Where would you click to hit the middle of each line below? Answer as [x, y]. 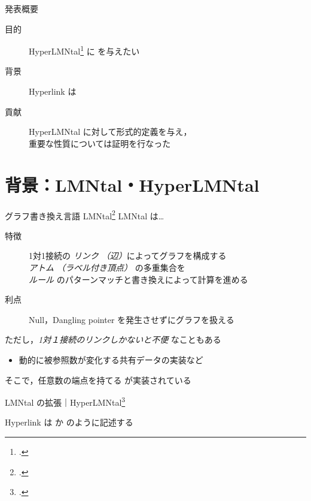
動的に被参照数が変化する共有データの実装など [111, 359]
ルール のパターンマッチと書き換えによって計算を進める [138, 279]
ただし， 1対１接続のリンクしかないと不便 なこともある [113, 339]
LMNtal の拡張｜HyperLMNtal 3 [65, 401]
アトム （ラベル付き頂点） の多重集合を [107, 267]
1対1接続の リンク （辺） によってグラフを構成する [128, 256]
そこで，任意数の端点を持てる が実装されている [98, 380]
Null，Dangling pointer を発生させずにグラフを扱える [132, 319]
